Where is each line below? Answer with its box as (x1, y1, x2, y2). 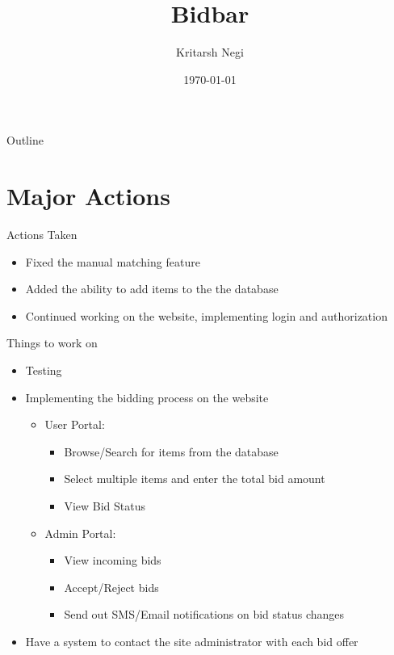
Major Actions (6, 179, 170, 212)
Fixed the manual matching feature (25, 253, 200, 270)
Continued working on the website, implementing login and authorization (25, 307, 388, 324)
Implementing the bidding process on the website (25, 388, 269, 405)
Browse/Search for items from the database (64, 443, 279, 460)
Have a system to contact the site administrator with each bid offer (25, 632, 358, 649)
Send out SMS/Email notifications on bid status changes (64, 606, 345, 623)
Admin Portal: (44, 524, 116, 541)
